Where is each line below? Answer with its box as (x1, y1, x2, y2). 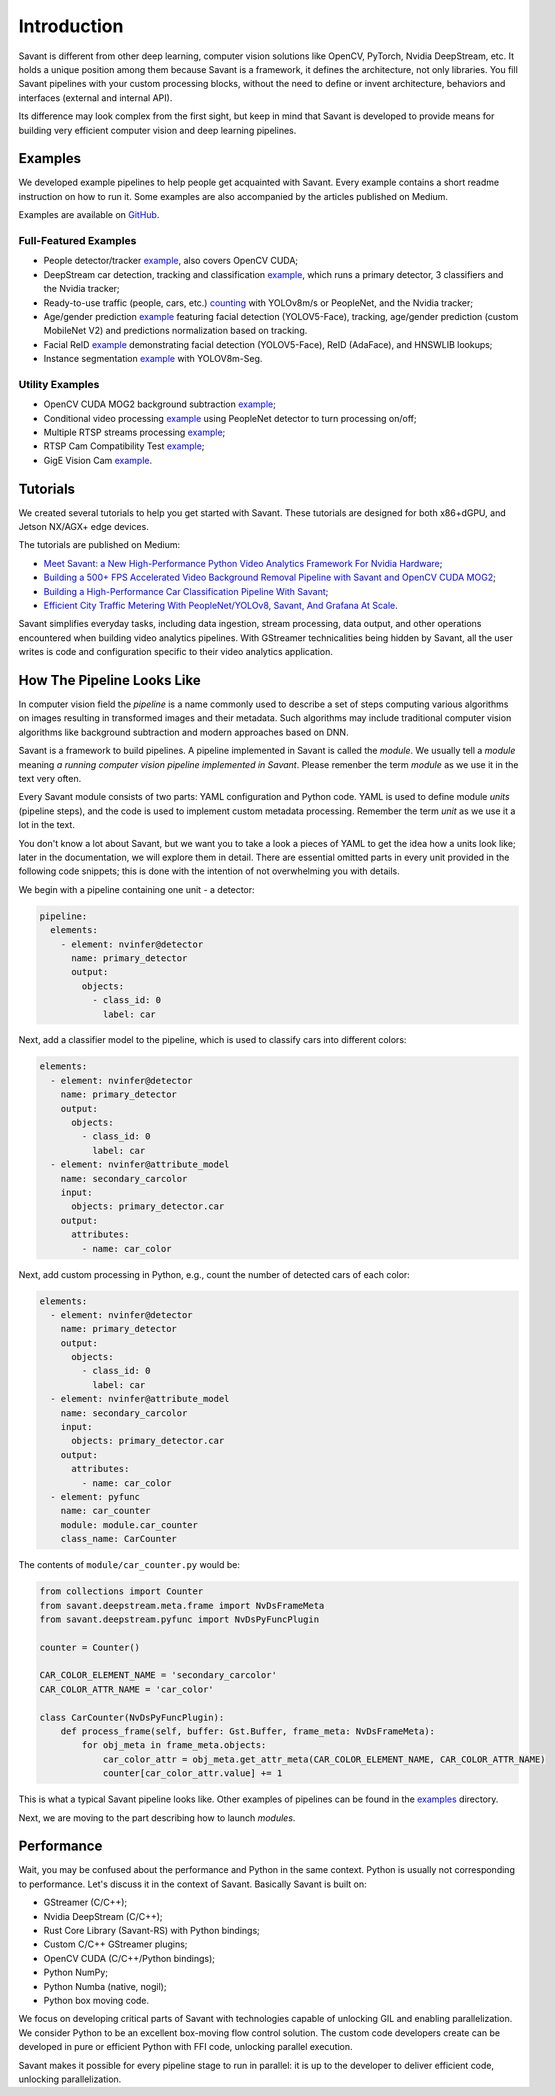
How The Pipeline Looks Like (18, 672, 201, 689)
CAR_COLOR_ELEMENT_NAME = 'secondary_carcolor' (39, 1670, 277, 1681)
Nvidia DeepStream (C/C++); (43, 1910, 164, 1922)
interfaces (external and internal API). (18, 91, 173, 104)
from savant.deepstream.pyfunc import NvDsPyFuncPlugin (39, 1613, 320, 1625)
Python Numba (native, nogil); (43, 1980, 167, 1992)
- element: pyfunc (50, 1491, 140, 1502)
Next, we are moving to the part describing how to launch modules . (18, 1811, 296, 1824)
